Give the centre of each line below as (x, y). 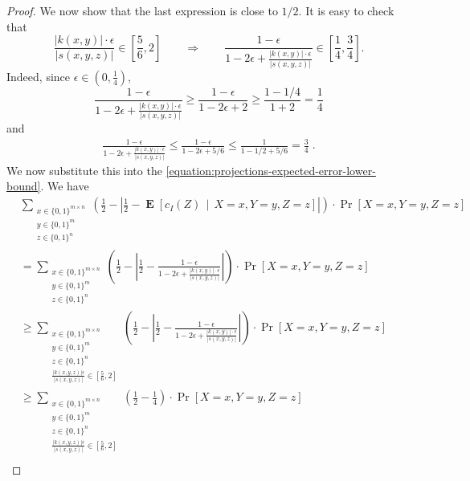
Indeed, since (39, 76)
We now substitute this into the (84, 170)
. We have (65, 186)
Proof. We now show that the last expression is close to (142, 10)
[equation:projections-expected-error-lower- (271, 170)
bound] (24, 186)
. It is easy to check (346, 10)
